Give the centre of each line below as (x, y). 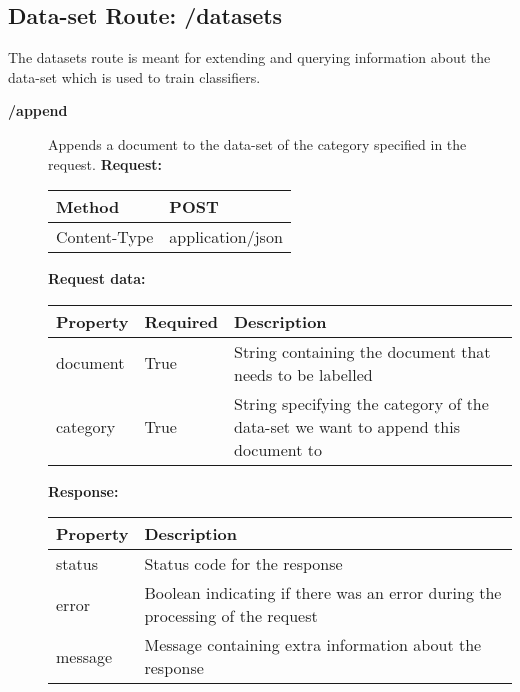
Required (181, 321)
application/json (226, 237)
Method (88, 207)
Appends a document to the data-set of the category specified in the (257, 143)
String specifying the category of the (361, 403)
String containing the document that (362, 351)
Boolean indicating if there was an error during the (323, 593)
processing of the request (231, 616)
